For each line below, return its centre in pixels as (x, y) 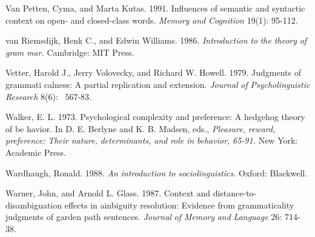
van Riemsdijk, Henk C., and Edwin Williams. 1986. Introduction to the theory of (156, 40)
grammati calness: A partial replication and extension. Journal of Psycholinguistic (158, 84)
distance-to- (235, 193)
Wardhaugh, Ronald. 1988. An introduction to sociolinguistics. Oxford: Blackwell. (157, 172)
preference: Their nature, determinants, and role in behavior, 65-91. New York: (152, 140)
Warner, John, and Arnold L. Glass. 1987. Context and (108, 193)
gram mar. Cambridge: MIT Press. (70, 52)
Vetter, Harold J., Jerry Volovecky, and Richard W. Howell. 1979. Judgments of (153, 72)
